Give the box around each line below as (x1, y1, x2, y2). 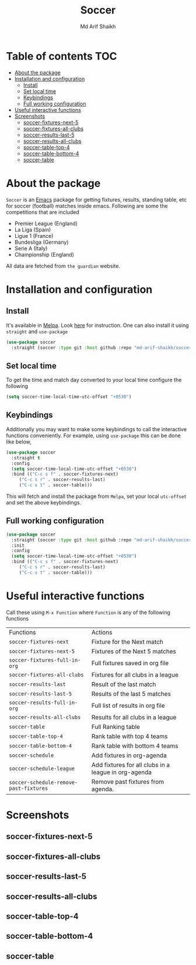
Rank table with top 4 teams (91, 732, 168, 740)
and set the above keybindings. (6, 499, 82, 506)
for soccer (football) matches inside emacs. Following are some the (6, 202, 168, 209)
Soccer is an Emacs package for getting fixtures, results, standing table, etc (6, 196, 187, 203)
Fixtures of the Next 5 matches (91, 647, 177, 655)
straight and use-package (6, 328, 68, 335)
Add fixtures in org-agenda (91, 751, 167, 759)
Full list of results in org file (91, 701, 165, 710)
